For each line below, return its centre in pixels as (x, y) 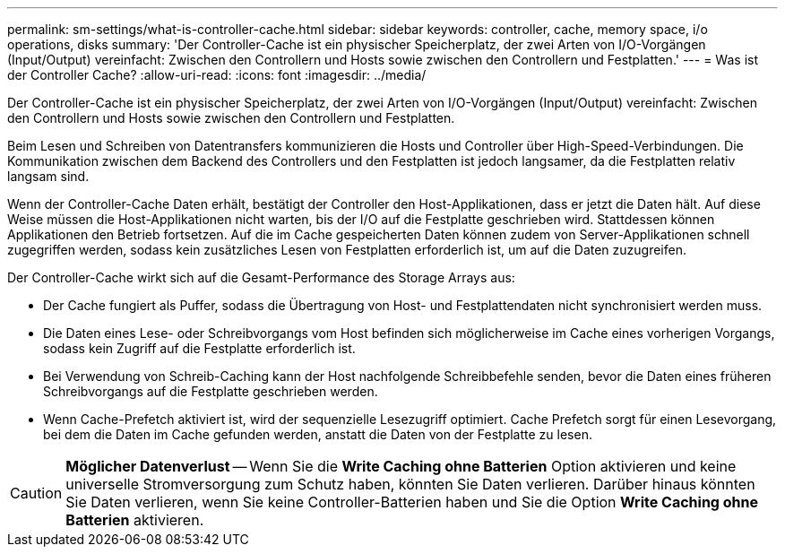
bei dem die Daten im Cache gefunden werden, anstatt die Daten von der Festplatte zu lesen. (318, 434)
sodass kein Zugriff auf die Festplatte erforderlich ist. (199, 348)
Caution (36, 493)
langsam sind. (48, 176)
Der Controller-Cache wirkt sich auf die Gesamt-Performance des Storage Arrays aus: (261, 277)
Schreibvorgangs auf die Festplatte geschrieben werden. (211, 391)
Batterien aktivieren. (135, 520)
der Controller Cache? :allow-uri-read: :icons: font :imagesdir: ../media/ (217, 75)
